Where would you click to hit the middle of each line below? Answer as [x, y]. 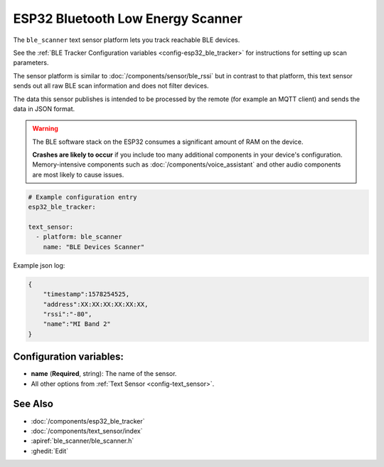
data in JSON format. [44, 109]
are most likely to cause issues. [78, 174]
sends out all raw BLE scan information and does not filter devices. [111, 86]
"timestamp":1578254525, [86, 294]
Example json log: [39, 265]
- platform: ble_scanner [79, 237]
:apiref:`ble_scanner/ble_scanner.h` [82, 441]
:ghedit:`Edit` [50, 451]
